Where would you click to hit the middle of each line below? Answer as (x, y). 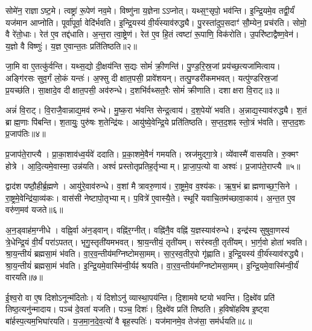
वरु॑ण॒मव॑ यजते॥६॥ (34, 210)
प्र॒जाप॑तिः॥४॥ (26, 134)
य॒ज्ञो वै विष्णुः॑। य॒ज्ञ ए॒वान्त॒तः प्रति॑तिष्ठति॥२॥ (71, 46)
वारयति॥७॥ (24, 277)
